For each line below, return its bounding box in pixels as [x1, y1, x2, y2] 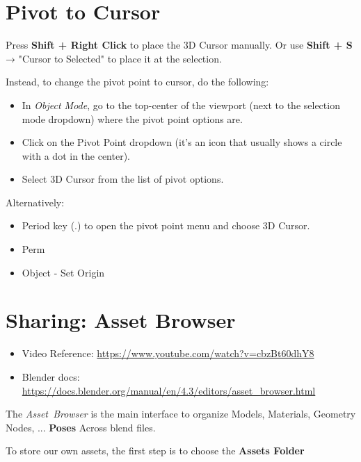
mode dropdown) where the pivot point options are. [22, 111, 243, 126]
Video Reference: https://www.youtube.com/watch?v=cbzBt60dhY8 [22, 346, 314, 361]
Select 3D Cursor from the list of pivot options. [22, 172, 224, 186]
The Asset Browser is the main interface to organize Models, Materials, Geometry [6, 406, 356, 421]
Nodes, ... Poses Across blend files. [6, 420, 156, 434]
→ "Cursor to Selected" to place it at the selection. [6, 51, 222, 65]
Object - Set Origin [22, 265, 105, 279]
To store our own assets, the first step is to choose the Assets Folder [6, 443, 305, 458]
